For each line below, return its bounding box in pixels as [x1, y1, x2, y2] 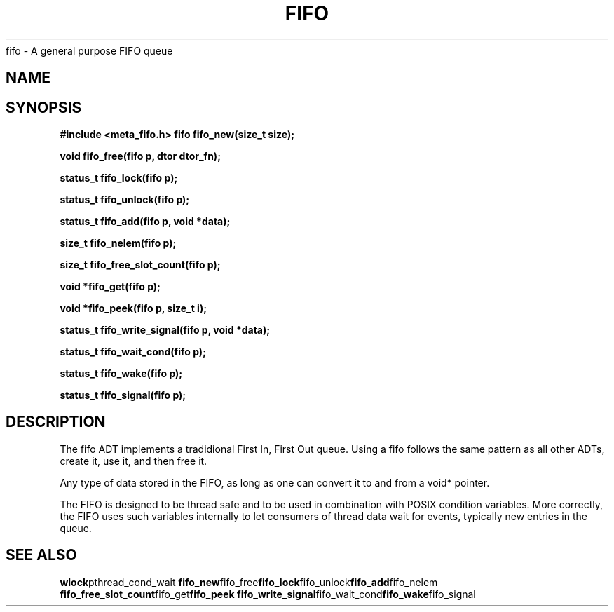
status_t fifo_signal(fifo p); [60, 389, 186, 402]
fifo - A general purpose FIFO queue [6, 44, 173, 57]
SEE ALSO [6, 546, 77, 564]
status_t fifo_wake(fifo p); [60, 367, 183, 380]
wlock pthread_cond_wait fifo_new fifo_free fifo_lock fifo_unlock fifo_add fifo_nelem [60, 576, 438, 588]
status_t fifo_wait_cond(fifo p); [60, 346, 206, 358]
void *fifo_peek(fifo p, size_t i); [60, 302, 207, 315]
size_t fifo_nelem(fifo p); [60, 237, 177, 250]
